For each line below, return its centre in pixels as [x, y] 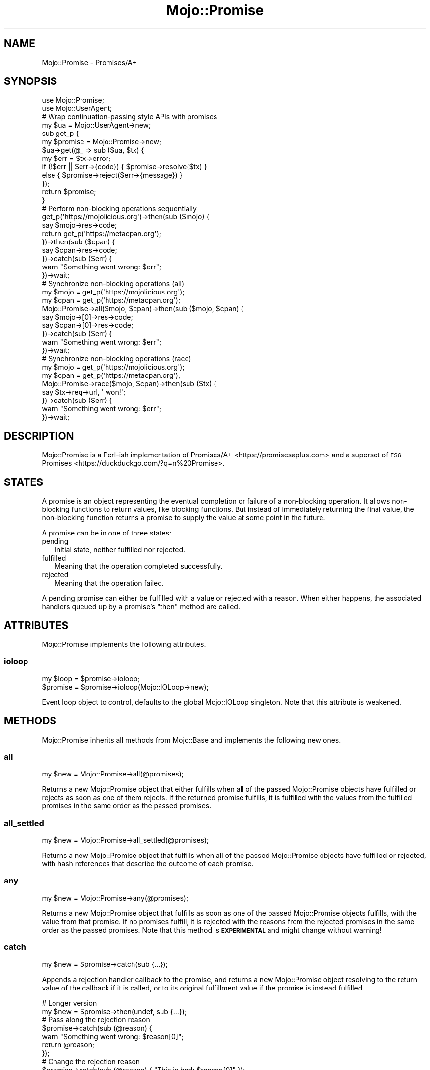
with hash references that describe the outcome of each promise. [148, 864]
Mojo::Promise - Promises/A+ [89, 62]
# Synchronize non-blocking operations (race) [117, 359]
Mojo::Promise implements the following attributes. [124, 644]
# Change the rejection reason [91, 1061]
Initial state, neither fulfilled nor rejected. [120, 550]
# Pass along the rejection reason [96, 1019]
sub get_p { [60, 134]
